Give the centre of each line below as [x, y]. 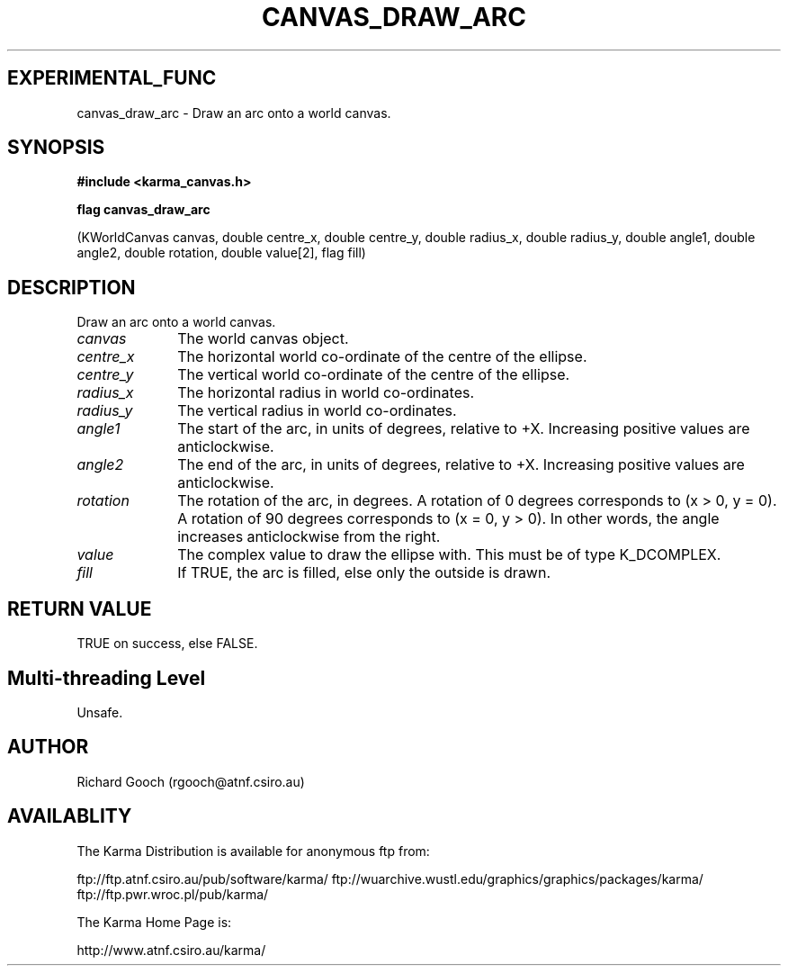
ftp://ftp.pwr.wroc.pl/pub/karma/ [173, 894]
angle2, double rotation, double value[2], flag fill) [221, 253]
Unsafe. [100, 712]
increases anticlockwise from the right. [309, 537]
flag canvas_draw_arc [143, 210]
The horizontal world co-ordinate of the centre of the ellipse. [382, 357]
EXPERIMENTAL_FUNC [112, 78]
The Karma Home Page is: [154, 922]
